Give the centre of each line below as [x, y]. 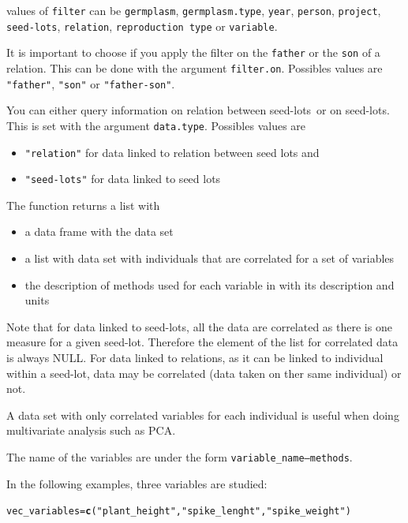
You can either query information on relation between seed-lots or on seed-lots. [198, 110]
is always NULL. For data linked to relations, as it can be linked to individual [195, 357]
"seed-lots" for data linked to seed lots [123, 179]
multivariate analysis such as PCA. [91, 430]
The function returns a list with [83, 205]
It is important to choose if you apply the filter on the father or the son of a [193, 52]
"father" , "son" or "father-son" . [91, 83]
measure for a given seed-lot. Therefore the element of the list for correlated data [202, 342]
